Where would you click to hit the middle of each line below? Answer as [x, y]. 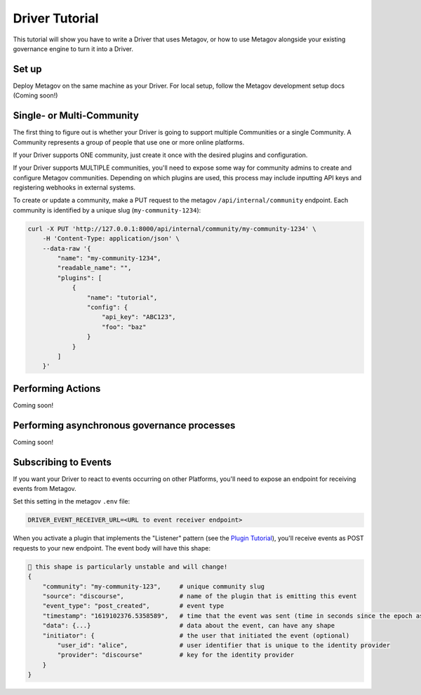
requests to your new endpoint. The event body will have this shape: [112, 548]
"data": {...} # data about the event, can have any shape [189, 626]
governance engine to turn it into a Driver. [73, 48]
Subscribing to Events [62, 462]
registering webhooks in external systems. [74, 188]
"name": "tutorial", [122, 297]
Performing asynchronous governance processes [124, 425]
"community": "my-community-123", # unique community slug [154, 586]
